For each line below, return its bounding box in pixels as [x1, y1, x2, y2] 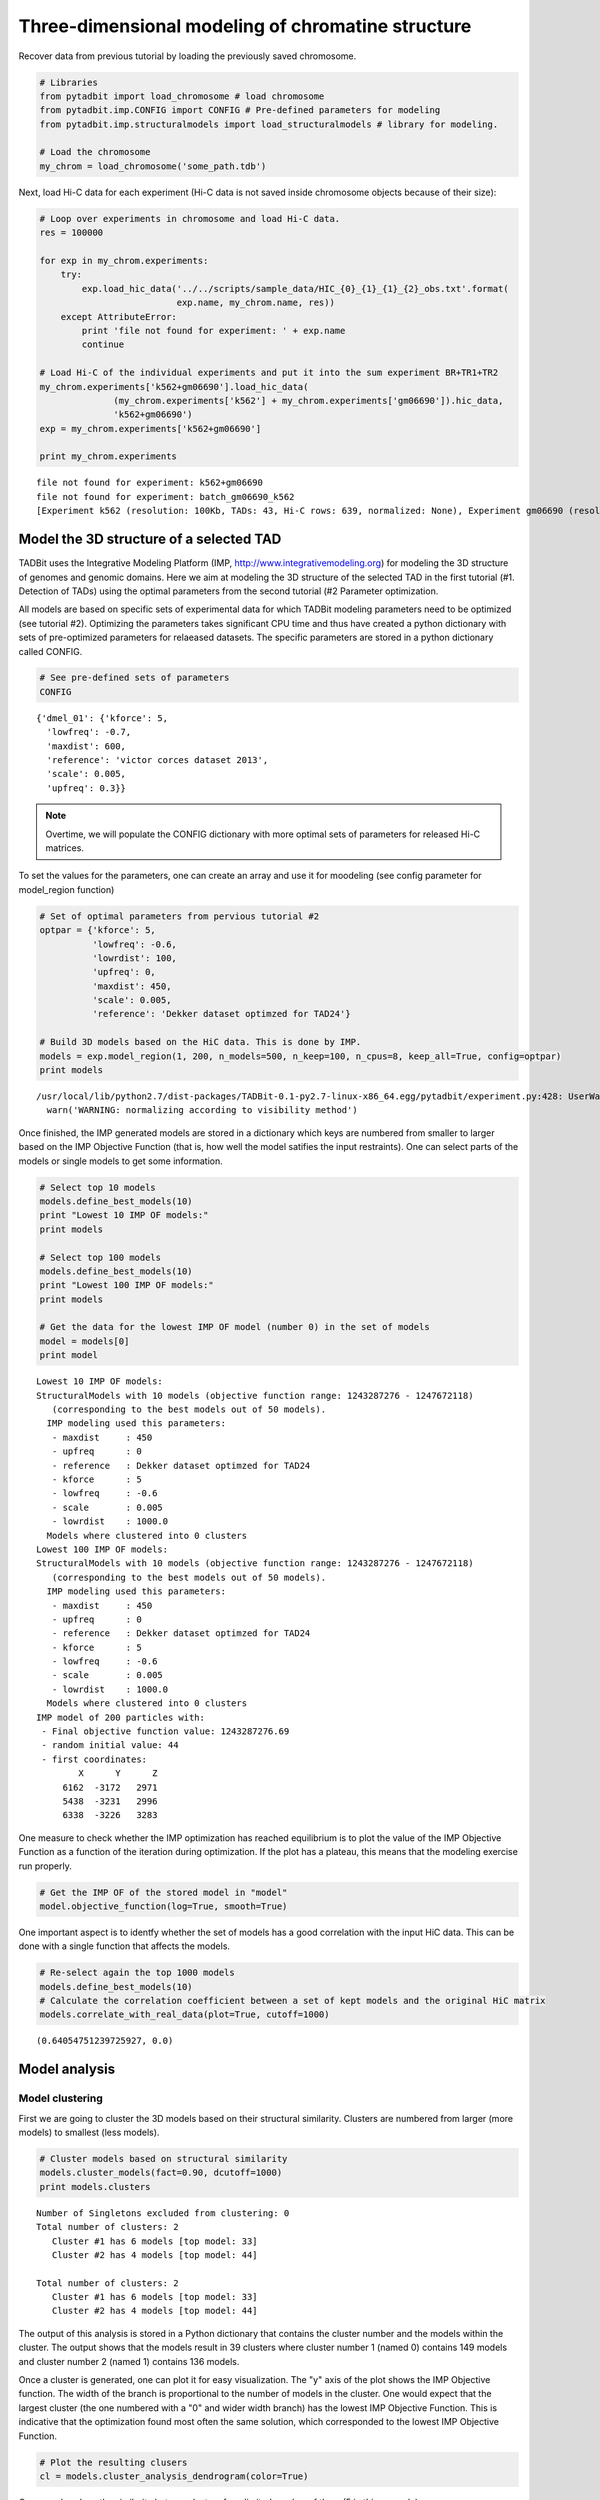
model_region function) [18, 883, 115, 895]
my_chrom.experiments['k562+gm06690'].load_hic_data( [39, 381, 309, 392]
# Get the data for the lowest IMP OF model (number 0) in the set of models [39, 1321, 430, 1333]
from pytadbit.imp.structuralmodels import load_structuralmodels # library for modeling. [39, 118, 499, 130]
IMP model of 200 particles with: [36, 1711, 205, 1723]
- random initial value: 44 [41, 1740, 179, 1751]
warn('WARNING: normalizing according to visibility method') [46, 1105, 359, 1116]
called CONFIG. [18, 645, 83, 657]
